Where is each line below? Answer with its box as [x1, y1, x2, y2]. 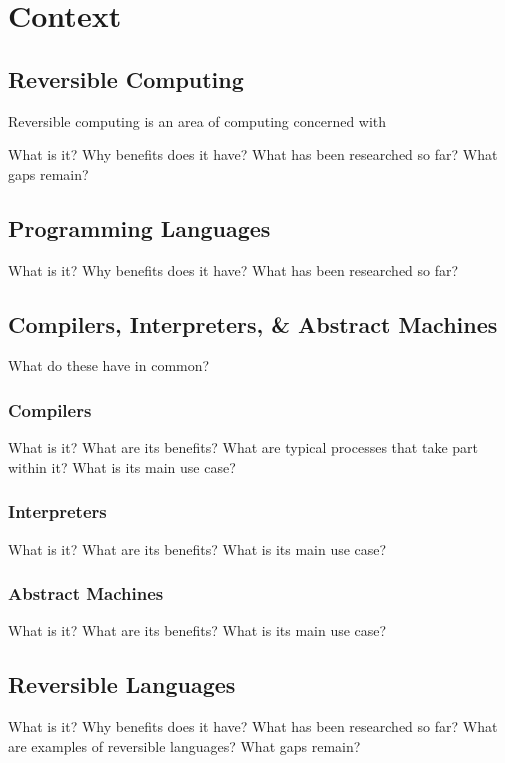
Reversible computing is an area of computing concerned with [8, 110, 387, 131]
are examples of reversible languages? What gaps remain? [8, 735, 361, 756]
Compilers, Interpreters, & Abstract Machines [8, 308, 498, 339]
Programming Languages [8, 212, 271, 243]
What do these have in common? [8, 355, 210, 376]
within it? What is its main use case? [8, 456, 236, 477]
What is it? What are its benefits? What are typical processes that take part [8, 437, 478, 458]
